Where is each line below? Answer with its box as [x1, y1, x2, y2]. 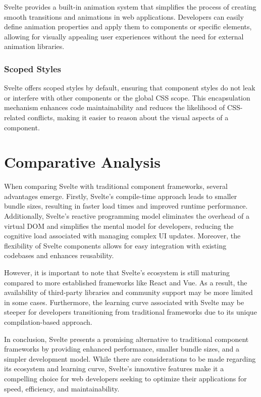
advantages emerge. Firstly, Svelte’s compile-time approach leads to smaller [4, 190, 237, 201]
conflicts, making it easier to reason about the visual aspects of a [27, 112, 229, 122]
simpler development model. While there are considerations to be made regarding [4, 353, 256, 364]
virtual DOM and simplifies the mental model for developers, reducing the [4, 220, 234, 231]
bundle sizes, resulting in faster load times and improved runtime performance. [4, 201, 248, 211]
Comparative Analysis [4, 152, 161, 172]
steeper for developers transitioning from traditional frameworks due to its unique [4, 307, 257, 317]
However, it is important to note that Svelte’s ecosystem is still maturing [4, 267, 230, 278]
